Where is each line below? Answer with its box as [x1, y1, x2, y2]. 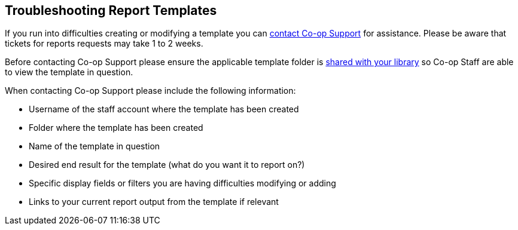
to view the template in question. [5, 67, 133, 78]
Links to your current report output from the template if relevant [29, 197, 279, 207]
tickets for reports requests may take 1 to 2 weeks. [5, 38, 203, 49]
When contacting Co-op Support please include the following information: [5, 85, 296, 96]
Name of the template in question [29, 141, 160, 152]
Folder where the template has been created [29, 122, 203, 133]
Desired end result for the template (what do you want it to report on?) [29, 160, 305, 170]
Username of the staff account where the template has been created [29, 104, 299, 115]
